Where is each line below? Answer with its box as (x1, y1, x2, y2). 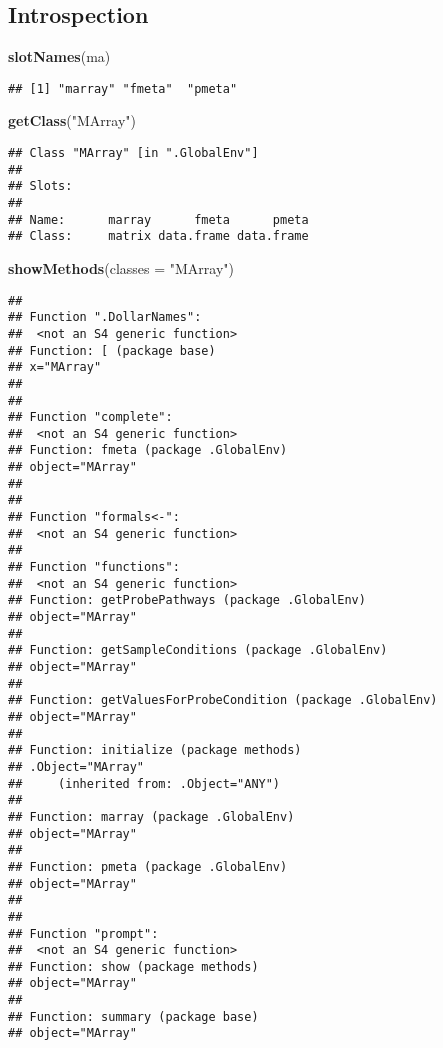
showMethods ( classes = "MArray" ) (8, 257, 235, 278)
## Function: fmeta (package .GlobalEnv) (8, 443, 288, 458)
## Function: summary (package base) (8, 1009, 259, 1024)
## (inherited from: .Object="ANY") (8, 776, 281, 791)
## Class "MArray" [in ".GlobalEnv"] (8, 146, 259, 161)
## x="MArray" (8, 360, 102, 375)
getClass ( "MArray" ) (8, 110, 137, 131)
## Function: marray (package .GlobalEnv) (8, 809, 295, 824)
